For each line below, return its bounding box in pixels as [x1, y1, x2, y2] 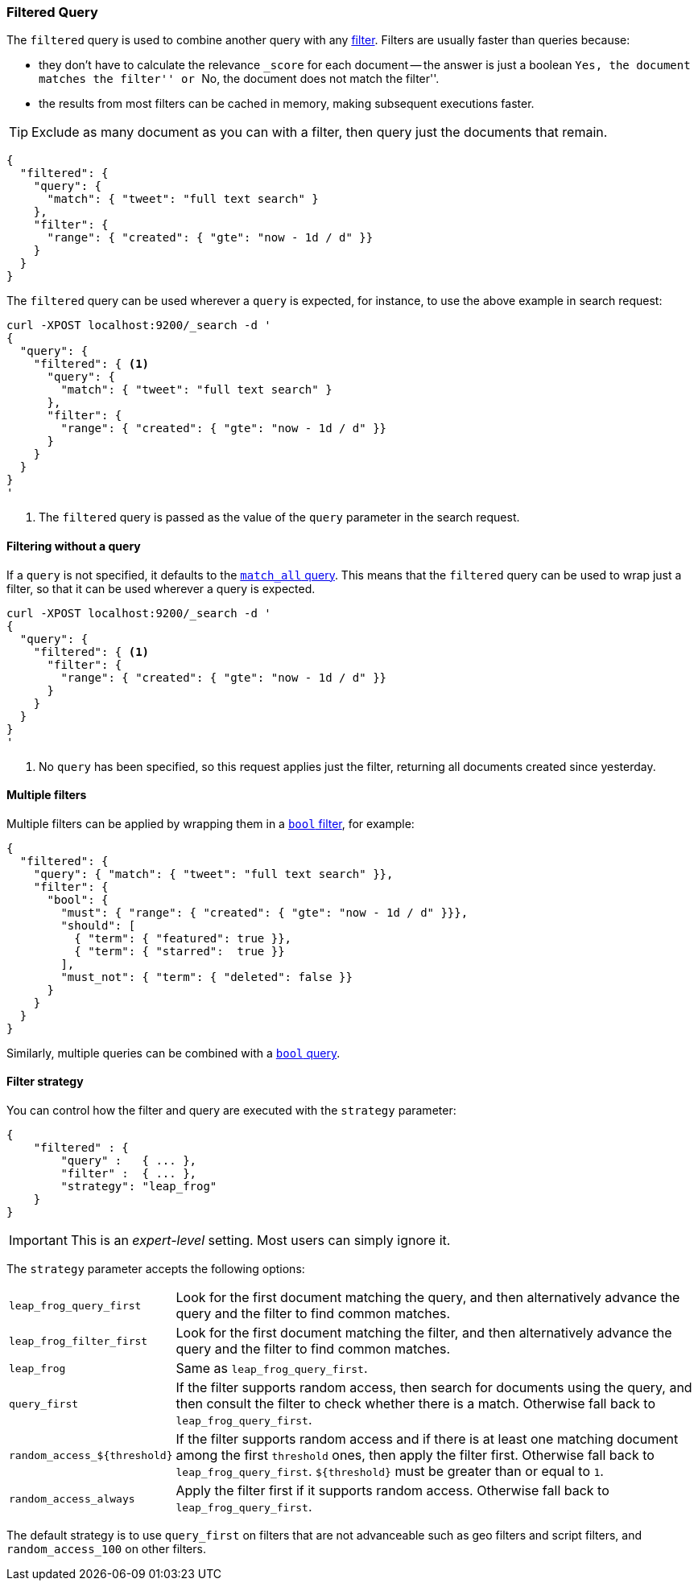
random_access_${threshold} [9, 1449, 173, 1461]
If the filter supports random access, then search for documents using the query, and [176, 1379, 692, 1396]
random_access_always [9, 1492, 135, 1505]
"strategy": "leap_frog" [60, 1180, 217, 1193]
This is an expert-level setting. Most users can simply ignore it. [70, 1232, 451, 1249]
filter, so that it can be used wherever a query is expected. [6, 581, 316, 596]
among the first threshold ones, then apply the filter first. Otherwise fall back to [176, 1447, 655, 1464]
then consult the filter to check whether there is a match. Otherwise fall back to [176, 1395, 656, 1412]
